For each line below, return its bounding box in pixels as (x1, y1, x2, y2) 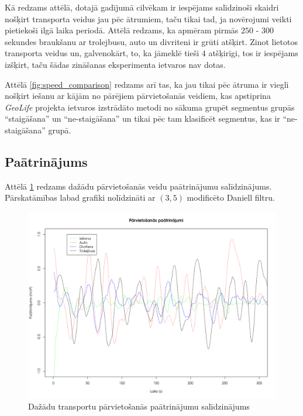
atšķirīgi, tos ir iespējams (208, 47, 298, 59)
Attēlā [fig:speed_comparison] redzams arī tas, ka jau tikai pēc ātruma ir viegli (5, 78, 289, 90)
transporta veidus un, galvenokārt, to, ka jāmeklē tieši (5, 47, 199, 59)
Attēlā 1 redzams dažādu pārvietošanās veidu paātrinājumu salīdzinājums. (5, 180, 272, 192)
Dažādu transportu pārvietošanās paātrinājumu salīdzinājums (28, 400, 250, 412)
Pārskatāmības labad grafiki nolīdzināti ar (5, 191, 156, 204)
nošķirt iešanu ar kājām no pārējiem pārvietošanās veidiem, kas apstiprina (5, 90, 271, 102)
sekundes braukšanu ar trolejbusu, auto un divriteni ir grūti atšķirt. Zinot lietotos (5, 35, 298, 47)
